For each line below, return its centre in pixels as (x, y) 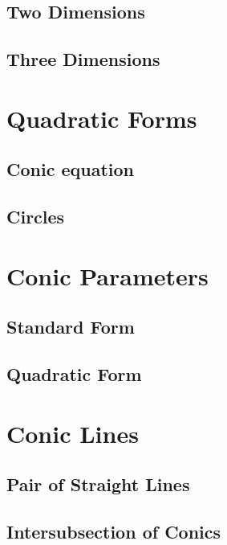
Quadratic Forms (102, 118)
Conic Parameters (107, 275)
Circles (36, 217)
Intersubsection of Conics (114, 531)
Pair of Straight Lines (98, 484)
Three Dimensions (83, 59)
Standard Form (71, 327)
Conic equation (70, 169)
